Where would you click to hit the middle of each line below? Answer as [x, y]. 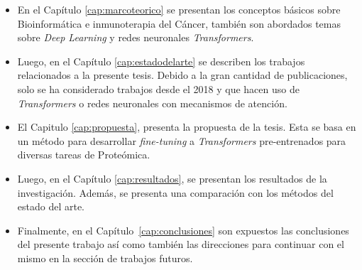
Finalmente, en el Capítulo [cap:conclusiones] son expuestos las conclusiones [183, 230]
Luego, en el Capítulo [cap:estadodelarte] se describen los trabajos [161, 61]
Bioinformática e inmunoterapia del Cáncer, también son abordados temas [179, 23]
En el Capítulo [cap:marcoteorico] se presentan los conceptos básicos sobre [179, 9]
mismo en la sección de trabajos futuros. [105, 258]
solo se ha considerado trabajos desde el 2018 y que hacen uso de [158, 88]
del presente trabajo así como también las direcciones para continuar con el [181, 244]
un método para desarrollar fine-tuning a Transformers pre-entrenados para [182, 140]
